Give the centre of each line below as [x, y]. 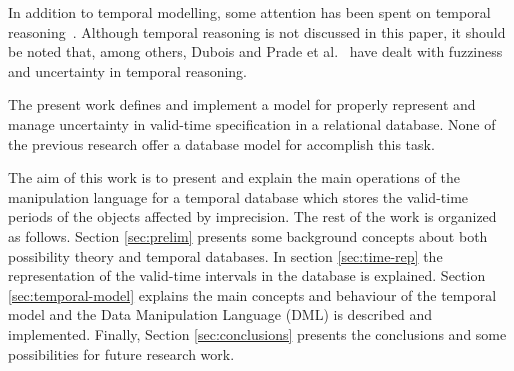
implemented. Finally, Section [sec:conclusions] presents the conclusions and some [257, 333]
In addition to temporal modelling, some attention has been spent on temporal [249, 12]
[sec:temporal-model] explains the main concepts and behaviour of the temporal [252, 294]
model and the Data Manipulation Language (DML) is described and [220, 314]
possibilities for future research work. [121, 353]
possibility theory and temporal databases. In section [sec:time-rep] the [225, 255]
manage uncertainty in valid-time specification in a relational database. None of [252, 123]
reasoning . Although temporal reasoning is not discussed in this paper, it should [257, 31]
